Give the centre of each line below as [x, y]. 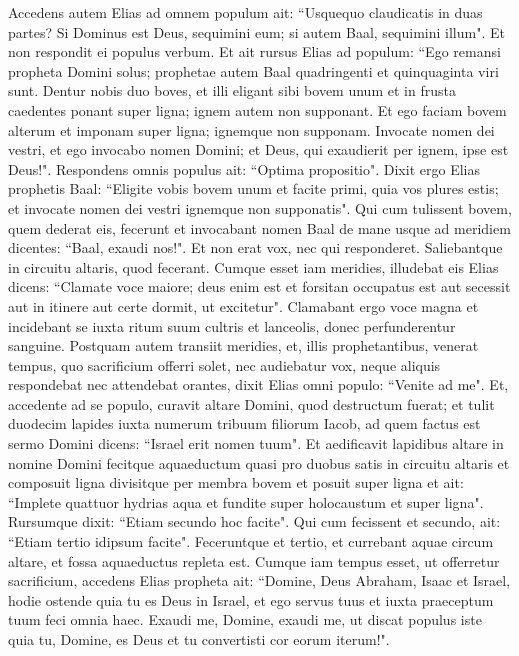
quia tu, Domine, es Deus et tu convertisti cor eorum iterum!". [199, 639]
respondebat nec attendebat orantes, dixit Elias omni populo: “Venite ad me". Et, [258, 384]
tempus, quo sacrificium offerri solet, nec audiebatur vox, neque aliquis [224, 364]
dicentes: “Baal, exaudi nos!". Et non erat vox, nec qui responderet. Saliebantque [255, 247]
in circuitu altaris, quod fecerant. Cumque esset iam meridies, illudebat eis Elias [253, 266]
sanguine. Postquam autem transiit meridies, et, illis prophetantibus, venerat [243, 345]
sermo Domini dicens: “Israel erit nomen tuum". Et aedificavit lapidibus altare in [256, 443]
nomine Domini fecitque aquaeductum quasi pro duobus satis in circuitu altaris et [259, 462]
